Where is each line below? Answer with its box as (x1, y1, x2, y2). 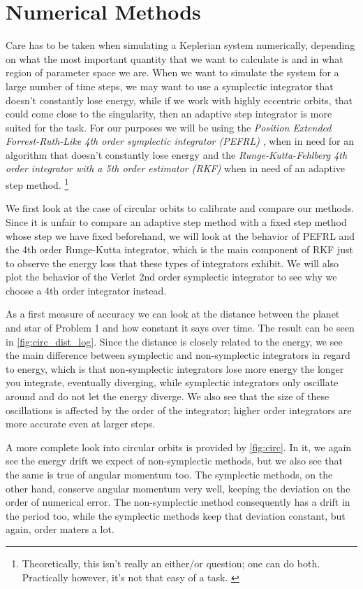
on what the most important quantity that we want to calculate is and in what (6, 51, 343, 66)
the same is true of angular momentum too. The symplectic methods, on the (6, 467, 333, 481)
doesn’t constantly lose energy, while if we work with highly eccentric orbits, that (6, 92, 353, 107)
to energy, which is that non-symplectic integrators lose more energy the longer (6, 361, 344, 376)
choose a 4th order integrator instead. (6, 283, 167, 297)
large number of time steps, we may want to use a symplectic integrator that (6, 78, 334, 93)
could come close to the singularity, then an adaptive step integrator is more (6, 106, 332, 121)
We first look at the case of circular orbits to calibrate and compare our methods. (6, 201, 355, 215)
